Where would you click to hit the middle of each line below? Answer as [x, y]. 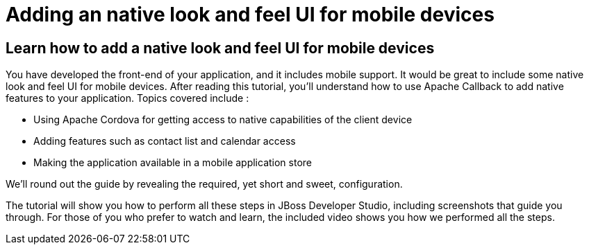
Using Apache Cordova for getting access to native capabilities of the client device [223, 120]
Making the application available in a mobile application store [173, 163]
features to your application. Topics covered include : [127, 98]
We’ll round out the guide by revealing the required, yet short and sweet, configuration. [204, 184]
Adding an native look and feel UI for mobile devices [250, 15]
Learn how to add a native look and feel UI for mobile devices [220, 48]
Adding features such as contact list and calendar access [165, 141]
